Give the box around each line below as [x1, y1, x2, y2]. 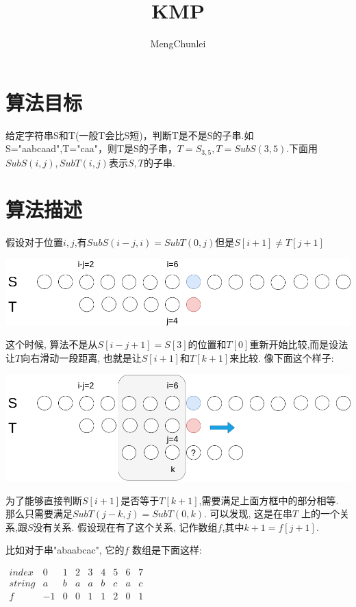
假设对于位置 [5, 235, 63, 249]
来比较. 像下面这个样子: [229, 350, 334, 364]
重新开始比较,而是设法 [249, 337, 348, 351]
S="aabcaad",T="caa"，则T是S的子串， [5, 141, 177, 156]
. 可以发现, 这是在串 [203, 506, 293, 521]
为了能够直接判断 [5, 493, 82, 507]
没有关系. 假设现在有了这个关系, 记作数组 [33, 519, 218, 534]
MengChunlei [150, 36, 206, 51]
